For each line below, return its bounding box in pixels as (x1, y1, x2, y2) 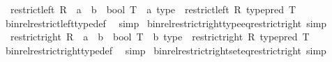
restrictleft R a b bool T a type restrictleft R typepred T (10, 2, 296, 16)
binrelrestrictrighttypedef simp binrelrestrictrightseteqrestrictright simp (5, 42, 326, 57)
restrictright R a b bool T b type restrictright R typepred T (10, 29, 310, 44)
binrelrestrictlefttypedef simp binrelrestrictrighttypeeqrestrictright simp (5, 15, 327, 30)
